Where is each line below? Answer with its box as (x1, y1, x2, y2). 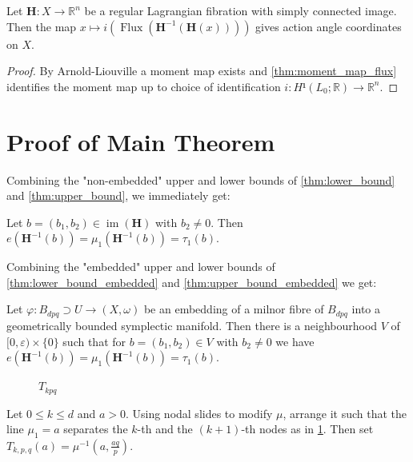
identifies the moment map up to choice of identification (6, 78, 281, 94)
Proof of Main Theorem (6, 125, 275, 157)
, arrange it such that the (283, 404, 407, 421)
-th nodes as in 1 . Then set (241, 420, 374, 437)
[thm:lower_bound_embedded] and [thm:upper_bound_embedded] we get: (6, 273, 377, 290)
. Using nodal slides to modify (125, 404, 273, 421)
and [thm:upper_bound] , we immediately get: (6, 187, 231, 204)
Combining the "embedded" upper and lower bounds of (6, 258, 275, 275)
